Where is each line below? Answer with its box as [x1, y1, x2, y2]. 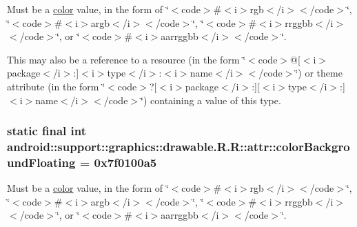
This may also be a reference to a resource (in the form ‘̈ [7, 52, 246, 66]
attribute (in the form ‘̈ [7, 79, 105, 93]
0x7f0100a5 [94, 153, 157, 170]
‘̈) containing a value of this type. [141, 92, 281, 107]
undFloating [7, 153, 76, 170]
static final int [7, 122, 87, 139]
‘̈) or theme [295, 66, 343, 80]
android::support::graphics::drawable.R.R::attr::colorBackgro [7, 138, 350, 155]
